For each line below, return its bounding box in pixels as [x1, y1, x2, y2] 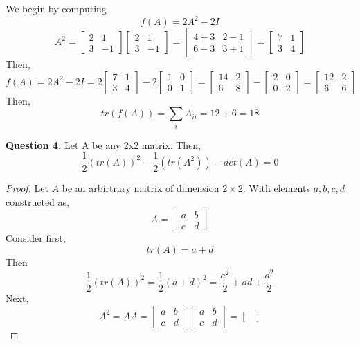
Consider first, [6, 231, 66, 245]
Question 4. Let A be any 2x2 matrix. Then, [6, 137, 201, 152]
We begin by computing [6, 1, 107, 15]
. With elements [242, 181, 310, 195]
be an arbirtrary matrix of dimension [62, 181, 219, 195]
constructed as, [6, 194, 69, 209]
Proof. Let [6, 181, 48, 195]
